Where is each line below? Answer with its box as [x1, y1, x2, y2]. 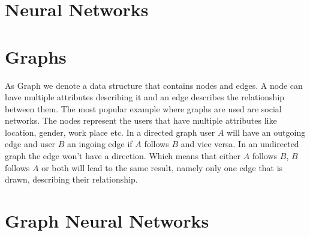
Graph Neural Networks [5, 208, 209, 233]
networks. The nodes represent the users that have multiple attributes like [5, 114, 277, 127]
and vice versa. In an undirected [180, 138, 299, 150]
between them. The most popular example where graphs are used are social [5, 102, 282, 115]
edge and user [5, 138, 56, 150]
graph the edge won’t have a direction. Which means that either [5, 150, 240, 162]
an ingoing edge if [67, 138, 133, 150]
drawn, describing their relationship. [5, 173, 138, 186]
